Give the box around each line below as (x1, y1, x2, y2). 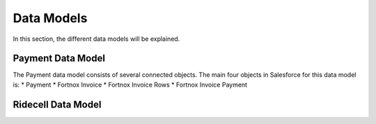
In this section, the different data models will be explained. (13, 35, 180, 43)
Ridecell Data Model (13, 98, 102, 110)
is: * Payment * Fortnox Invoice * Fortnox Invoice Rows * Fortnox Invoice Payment (13, 80, 247, 89)
